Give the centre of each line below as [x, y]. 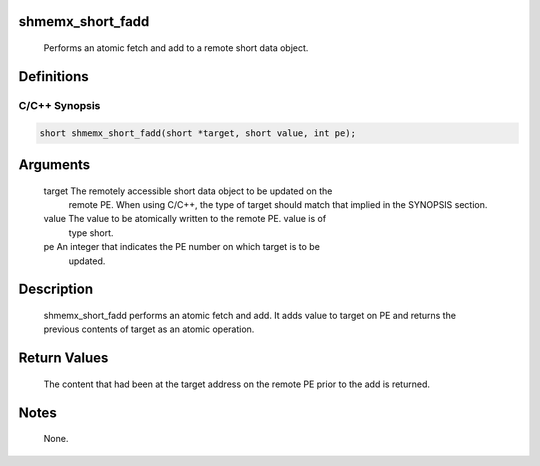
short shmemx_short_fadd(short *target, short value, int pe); [198, 133]
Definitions [53, 76]
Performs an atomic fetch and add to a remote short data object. [176, 48]
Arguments [54, 164]
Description [56, 289]
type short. [91, 232]
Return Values [63, 358]
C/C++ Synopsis [59, 105]
